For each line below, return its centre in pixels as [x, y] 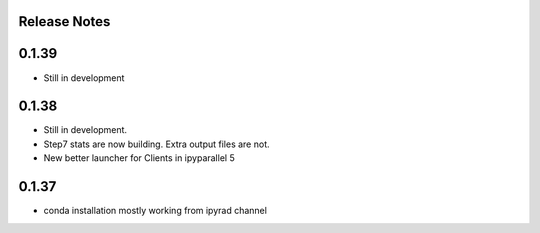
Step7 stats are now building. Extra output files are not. [156, 144]
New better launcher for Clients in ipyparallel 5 [139, 158]
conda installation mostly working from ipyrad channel [155, 211]
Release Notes [64, 21]
